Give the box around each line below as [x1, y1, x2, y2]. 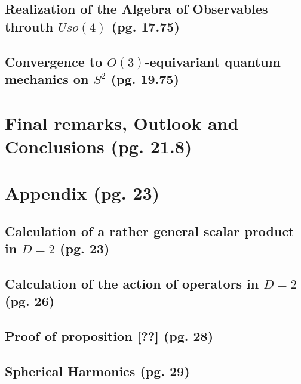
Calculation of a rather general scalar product [5, 221, 294, 240]
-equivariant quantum [145, 52, 281, 70]
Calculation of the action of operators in [5, 274, 259, 292]
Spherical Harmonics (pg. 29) [5, 361, 190, 380]
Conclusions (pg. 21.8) [5, 134, 192, 158]
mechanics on [5, 69, 89, 88]
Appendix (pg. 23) [5, 181, 160, 205]
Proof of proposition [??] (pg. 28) [5, 327, 214, 345]
